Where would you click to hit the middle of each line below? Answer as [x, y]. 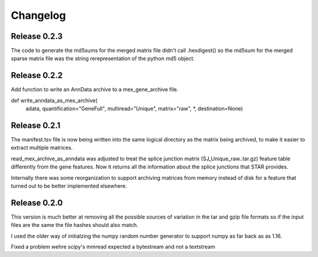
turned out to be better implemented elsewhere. [69, 186]
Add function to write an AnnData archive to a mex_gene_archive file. [95, 90]
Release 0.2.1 [36, 125]
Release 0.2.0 [37, 202]
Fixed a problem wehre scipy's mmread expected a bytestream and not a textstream [113, 247]
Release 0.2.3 [37, 36]
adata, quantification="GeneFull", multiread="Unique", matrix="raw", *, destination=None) [134, 108]
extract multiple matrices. [42, 148]
